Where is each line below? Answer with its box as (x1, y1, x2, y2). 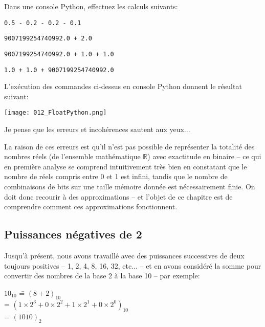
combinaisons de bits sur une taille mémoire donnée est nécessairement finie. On (4, 181, 255, 192)
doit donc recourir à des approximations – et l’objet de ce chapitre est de (4, 191, 233, 202)
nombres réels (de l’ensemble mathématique (4, 151, 141, 162)
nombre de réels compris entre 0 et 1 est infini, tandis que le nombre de (4, 171, 228, 182)
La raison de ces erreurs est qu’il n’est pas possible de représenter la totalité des (4, 141, 255, 151)
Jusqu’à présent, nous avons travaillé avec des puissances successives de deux (4, 250, 245, 261)
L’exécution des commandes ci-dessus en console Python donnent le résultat (4, 81, 242, 92)
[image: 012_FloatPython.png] (4, 109, 107, 117)
